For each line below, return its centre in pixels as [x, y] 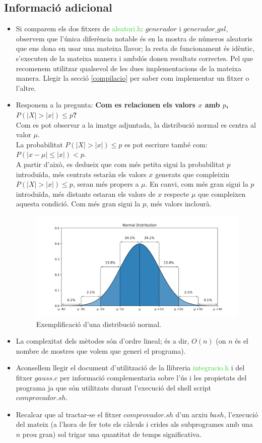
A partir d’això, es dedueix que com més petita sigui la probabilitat [120, 164]
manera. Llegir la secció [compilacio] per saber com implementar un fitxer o [133, 78]
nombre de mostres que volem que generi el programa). [101, 350]
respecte [177, 193]
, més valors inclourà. [179, 204]
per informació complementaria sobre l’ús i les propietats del [153, 377]
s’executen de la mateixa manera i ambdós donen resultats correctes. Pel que [135, 58]
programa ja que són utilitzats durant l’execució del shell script [113, 387]
